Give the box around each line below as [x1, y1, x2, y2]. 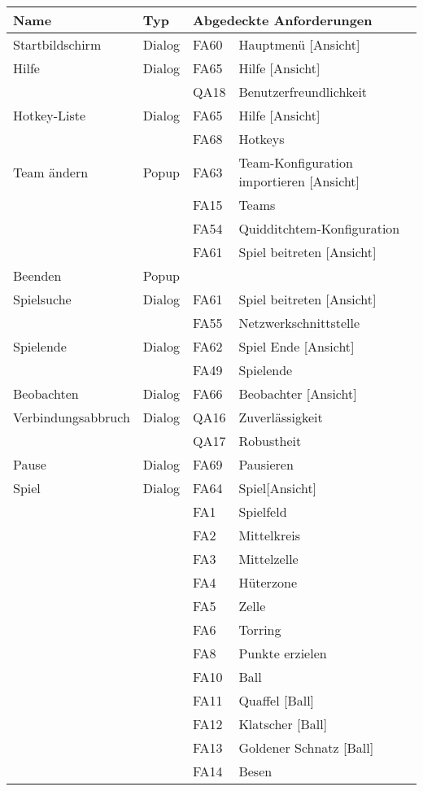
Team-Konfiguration [238, 153, 353, 172]
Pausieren [238, 455, 294, 474]
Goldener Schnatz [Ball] [238, 738, 374, 757]
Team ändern [13, 162, 89, 181]
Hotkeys [238, 129, 285, 148]
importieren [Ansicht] [238, 172, 360, 190]
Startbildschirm [13, 35, 102, 54]
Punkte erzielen [238, 644, 327, 662]
